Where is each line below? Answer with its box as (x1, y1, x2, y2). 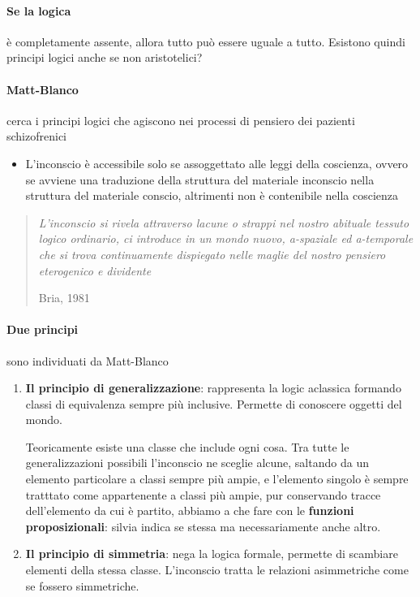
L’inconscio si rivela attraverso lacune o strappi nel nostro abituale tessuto (38, 214, 409, 231)
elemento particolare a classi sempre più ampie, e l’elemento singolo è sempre (25, 470, 409, 487)
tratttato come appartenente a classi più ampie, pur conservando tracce (25, 486, 381, 503)
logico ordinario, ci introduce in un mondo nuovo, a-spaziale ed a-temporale (38, 230, 414, 247)
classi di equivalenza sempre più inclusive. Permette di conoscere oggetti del (25, 395, 402, 412)
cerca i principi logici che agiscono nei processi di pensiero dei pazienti (6, 111, 355, 128)
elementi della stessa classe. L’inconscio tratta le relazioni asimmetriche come (25, 561, 409, 578)
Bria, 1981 (38, 289, 90, 306)
